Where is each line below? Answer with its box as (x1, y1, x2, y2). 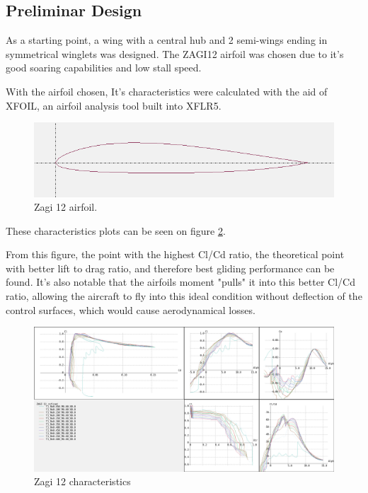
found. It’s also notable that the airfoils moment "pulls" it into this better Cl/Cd (6, 274, 355, 289)
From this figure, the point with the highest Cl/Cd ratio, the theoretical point (6, 247, 345, 262)
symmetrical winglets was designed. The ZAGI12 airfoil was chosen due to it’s (6, 46, 344, 61)
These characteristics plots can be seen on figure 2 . (6, 223, 226, 238)
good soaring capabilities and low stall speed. (6, 60, 202, 75)
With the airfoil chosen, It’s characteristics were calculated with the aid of (6, 83, 328, 98)
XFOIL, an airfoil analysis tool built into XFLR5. (6, 98, 222, 112)
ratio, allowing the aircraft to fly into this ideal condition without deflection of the (6, 289, 362, 303)
